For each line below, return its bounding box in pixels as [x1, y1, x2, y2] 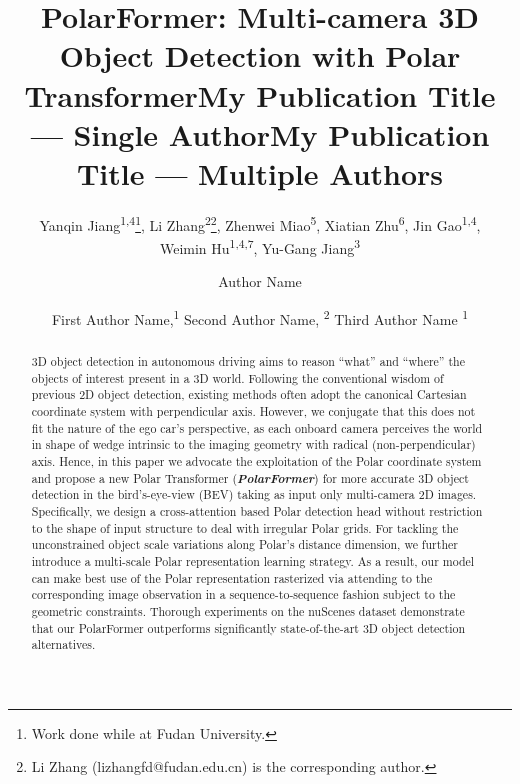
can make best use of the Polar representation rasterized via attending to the [31, 569, 433, 586]
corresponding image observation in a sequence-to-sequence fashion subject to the [31, 586, 456, 603]
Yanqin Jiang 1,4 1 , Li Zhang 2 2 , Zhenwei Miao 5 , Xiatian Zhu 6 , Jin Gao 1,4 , [39, 211, 481, 235]
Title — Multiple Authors [76, 152, 444, 193]
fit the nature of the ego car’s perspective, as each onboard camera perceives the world [31, 419, 483, 436]
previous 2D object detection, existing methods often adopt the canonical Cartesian [31, 386, 467, 403]
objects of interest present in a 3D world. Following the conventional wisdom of [31, 369, 444, 386]
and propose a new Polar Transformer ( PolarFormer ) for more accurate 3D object [31, 468, 469, 487]
